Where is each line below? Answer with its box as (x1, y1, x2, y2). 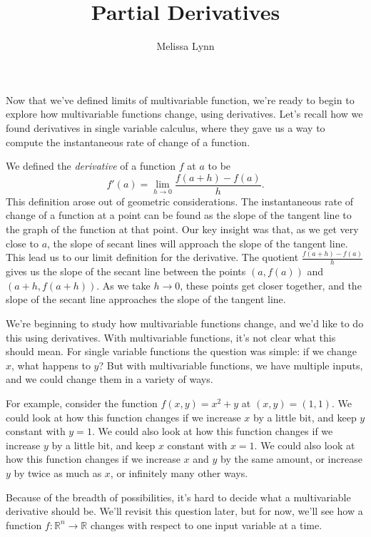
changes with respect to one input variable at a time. (90, 517, 322, 532)
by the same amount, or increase (220, 451, 362, 466)
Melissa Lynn (156, 39, 215, 53)
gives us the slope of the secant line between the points (6, 264, 246, 279)
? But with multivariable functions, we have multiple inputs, (98, 357, 363, 372)
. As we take (96, 277, 151, 292)
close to (6, 235, 39, 250)
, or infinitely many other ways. (110, 465, 248, 480)
